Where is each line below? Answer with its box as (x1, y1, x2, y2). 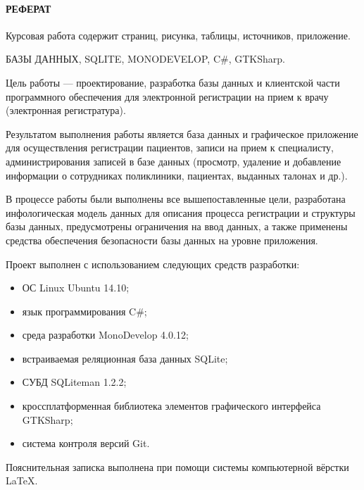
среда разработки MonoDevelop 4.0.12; (22, 327, 189, 342)
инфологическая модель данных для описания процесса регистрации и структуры (6, 205, 356, 220)
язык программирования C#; (22, 303, 147, 318)
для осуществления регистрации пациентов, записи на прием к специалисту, (6, 140, 334, 155)
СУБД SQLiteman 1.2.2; (22, 375, 127, 389)
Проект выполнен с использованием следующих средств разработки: (6, 256, 300, 271)
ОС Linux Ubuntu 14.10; (22, 280, 130, 295)
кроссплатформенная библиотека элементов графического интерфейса (22, 398, 321, 413)
